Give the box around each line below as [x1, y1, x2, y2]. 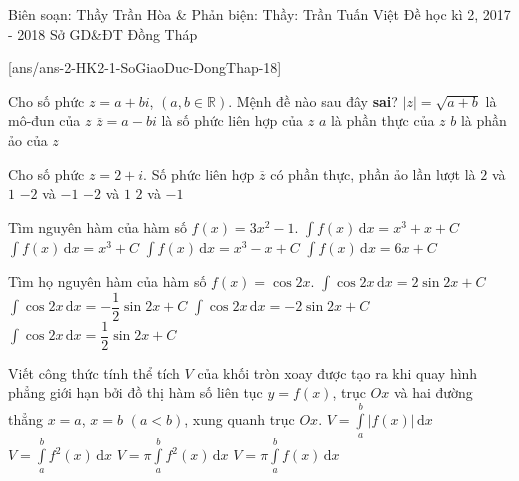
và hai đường [393, 382, 473, 403]
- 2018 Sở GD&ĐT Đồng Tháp [8, 23, 198, 44]
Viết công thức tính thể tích [8, 362, 180, 383]
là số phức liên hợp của [161, 110, 304, 131]
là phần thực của [330, 110, 435, 131]
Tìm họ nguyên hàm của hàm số [8, 270, 207, 291]
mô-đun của [8, 110, 81, 131]
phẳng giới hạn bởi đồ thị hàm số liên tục [8, 382, 263, 403]
